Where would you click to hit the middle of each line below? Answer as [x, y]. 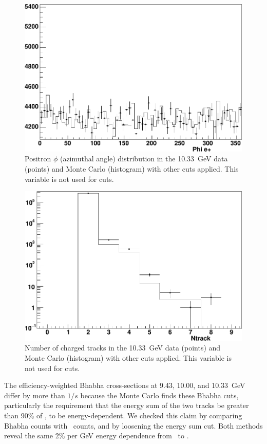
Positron [38, 159]
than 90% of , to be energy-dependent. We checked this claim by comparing [123, 415]
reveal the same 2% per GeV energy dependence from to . [97, 436]
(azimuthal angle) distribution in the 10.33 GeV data [144, 159]
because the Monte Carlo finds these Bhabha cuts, [159, 395]
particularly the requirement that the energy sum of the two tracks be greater [127, 405]
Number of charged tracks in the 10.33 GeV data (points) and [123, 348]
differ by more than [35, 395]
